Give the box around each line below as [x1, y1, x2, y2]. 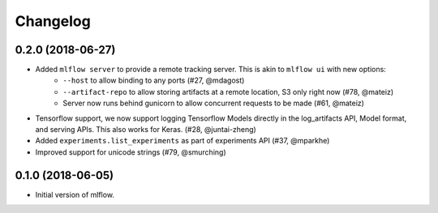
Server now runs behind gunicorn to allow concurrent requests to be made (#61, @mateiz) [62, 98, 365, 109]
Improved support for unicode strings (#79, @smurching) [35, 147, 226, 157]
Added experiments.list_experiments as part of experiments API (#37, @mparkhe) [35, 136, 330, 146]
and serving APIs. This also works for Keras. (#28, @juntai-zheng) [35, 125, 257, 134]
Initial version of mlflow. [35, 190, 115, 199]
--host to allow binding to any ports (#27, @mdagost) [62, 75, 245, 85]
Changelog [15, 12, 91, 30]
